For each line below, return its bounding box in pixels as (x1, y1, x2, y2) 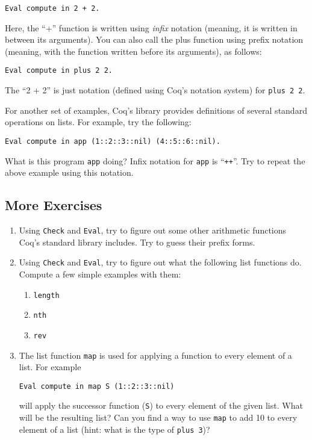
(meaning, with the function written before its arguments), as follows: (5, 45, 262, 57)
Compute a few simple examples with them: (19, 267, 181, 280)
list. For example (19, 361, 81, 373)
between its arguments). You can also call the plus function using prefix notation (5, 33, 304, 46)
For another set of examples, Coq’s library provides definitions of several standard (5, 104, 307, 116)
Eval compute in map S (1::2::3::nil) (19, 382, 175, 391)
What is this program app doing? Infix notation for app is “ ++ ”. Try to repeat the (5, 154, 305, 167)
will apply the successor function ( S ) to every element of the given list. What (19, 399, 303, 412)
